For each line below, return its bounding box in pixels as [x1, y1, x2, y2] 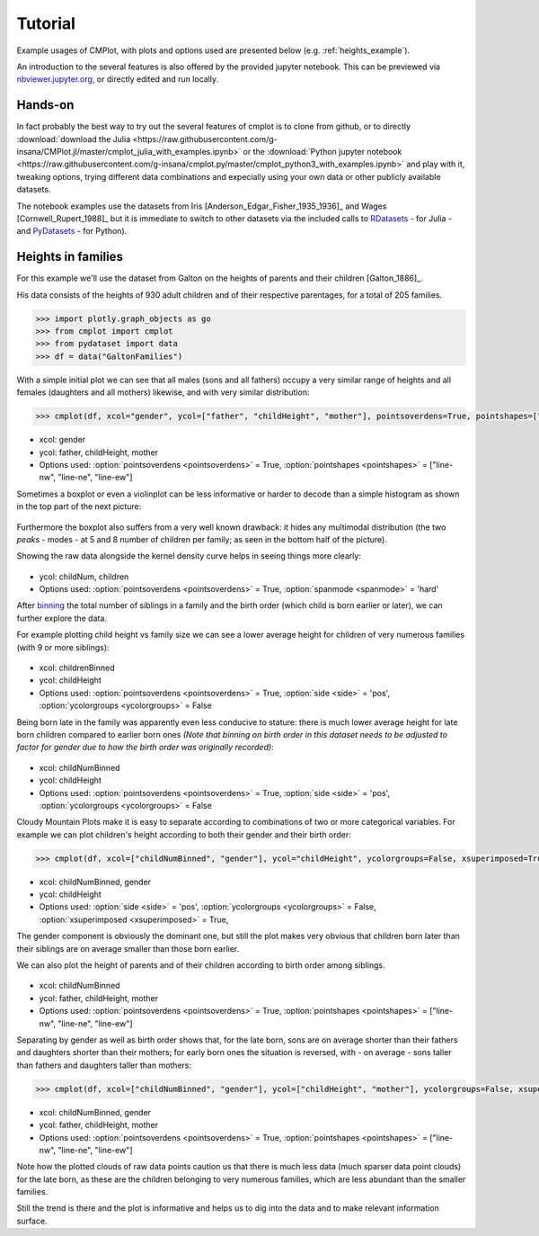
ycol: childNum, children [39, 571, 129, 582]
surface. [16, 1215, 49, 1226]
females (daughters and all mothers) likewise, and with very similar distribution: [16, 387, 310, 398]
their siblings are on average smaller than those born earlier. [16, 943, 240, 954]
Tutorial [16, 13, 76, 33]
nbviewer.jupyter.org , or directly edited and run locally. [16, 74, 219, 85]
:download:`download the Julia [16, 133, 130, 144]
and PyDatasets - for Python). [16, 226, 128, 237]
